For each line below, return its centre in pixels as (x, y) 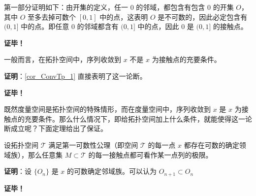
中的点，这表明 (124, 16)
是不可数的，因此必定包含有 (203, 16)
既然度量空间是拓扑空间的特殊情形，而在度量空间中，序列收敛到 (107, 109)
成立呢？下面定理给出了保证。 (59, 128)
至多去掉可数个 (52, 16)
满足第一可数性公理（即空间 (93, 145)
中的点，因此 (158, 26)
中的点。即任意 (45, 26)
